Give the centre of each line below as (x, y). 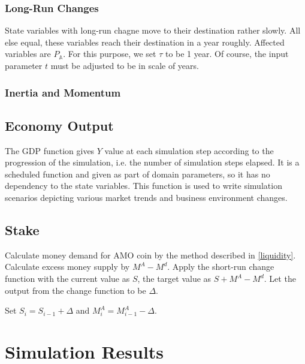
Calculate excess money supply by (67, 267)
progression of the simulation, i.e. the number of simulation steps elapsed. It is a (152, 162)
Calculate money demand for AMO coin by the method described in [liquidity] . (150, 255)
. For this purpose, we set (110, 54)
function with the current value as (67, 278)
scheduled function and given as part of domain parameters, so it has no (138, 174)
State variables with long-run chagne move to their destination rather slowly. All (153, 30)
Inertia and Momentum (63, 92)
